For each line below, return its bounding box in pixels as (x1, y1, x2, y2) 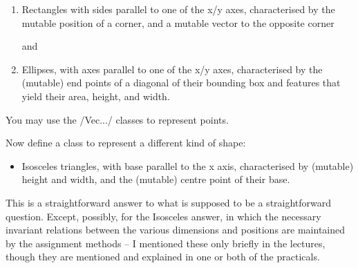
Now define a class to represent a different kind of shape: (6, 135, 246, 150)
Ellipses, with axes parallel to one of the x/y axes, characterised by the (21, 61, 323, 76)
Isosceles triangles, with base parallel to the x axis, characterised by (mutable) (21, 158, 354, 173)
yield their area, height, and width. (21, 88, 170, 103)
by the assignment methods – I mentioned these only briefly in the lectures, (6, 236, 326, 250)
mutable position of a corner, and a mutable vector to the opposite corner (21, 15, 335, 30)
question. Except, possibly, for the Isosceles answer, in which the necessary (6, 209, 321, 223)
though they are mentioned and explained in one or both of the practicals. (6, 249, 320, 264)
